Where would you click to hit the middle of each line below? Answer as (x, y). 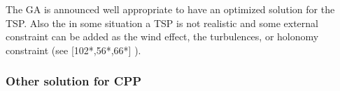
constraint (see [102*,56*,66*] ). (73, 50)
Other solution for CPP (74, 81)
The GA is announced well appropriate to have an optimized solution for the (170, 9)
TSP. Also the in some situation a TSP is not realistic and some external (162, 23)
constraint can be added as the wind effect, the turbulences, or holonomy (162, 36)
